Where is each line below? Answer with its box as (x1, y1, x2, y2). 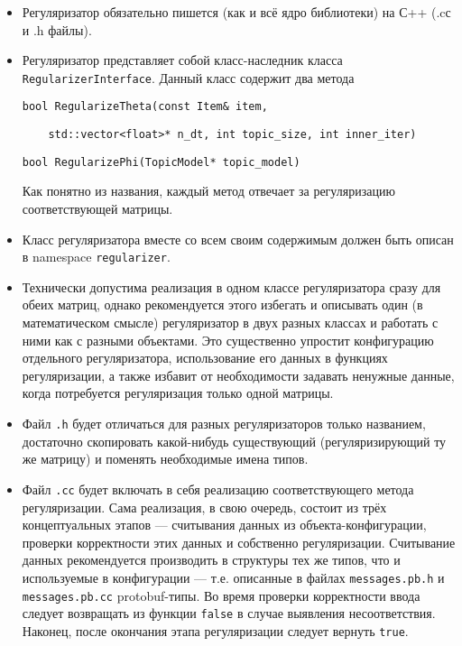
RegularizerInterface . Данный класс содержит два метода (22, 68, 355, 87)
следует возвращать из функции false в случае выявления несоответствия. (22, 604, 436, 623)
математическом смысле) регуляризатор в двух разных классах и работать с (22, 313, 439, 332)
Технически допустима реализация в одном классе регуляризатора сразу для (22, 277, 441, 296)
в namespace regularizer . (22, 247, 171, 266)
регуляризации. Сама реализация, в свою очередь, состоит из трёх (22, 497, 387, 516)
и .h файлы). (22, 20, 92, 39)
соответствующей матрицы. (22, 199, 173, 217)
